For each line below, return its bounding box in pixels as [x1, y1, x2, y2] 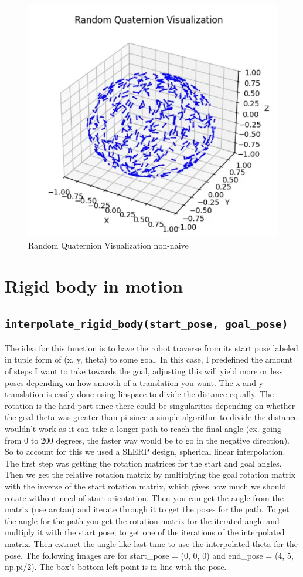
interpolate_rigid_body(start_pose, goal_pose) [5, 318, 288, 331]
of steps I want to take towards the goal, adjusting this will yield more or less [5, 365, 283, 377]
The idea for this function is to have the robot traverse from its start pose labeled [5, 341, 298, 354]
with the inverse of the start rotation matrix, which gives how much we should [5, 479, 287, 492]
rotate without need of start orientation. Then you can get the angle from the [5, 491, 284, 504]
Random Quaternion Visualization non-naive [28, 239, 189, 251]
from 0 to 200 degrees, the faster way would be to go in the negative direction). [5, 434, 290, 446]
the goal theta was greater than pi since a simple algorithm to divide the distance [5, 411, 298, 423]
